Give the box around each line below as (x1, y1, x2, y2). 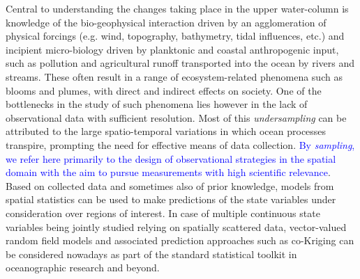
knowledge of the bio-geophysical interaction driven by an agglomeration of (6, 15, 327, 29)
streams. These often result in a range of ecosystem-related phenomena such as (6, 69, 343, 83)
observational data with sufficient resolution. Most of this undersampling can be (6, 110, 347, 125)
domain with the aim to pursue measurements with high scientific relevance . (6, 165, 331, 180)
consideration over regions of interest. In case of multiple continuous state (6, 205, 320, 220)
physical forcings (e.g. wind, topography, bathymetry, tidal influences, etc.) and (6, 29, 345, 43)
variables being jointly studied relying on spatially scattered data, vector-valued (6, 219, 347, 234)
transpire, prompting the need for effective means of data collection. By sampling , (6, 137, 355, 152)
